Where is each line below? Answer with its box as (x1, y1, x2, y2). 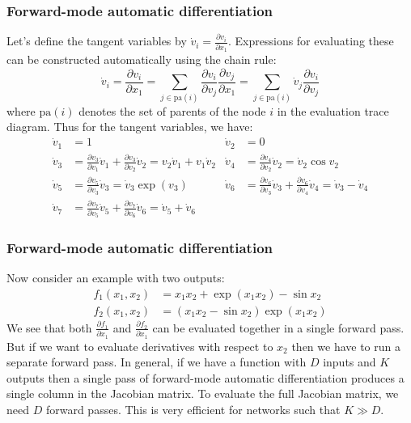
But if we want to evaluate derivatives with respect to (6, 337, 273, 354)
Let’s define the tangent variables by (6, 32, 187, 49)
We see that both (6, 319, 92, 336)
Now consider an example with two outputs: (6, 269, 225, 286)
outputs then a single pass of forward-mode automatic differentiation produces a (6, 369, 405, 386)
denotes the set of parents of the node (78, 102, 266, 119)
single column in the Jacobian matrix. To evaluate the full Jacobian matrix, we (6, 385, 399, 402)
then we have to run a (291, 337, 400, 354)
